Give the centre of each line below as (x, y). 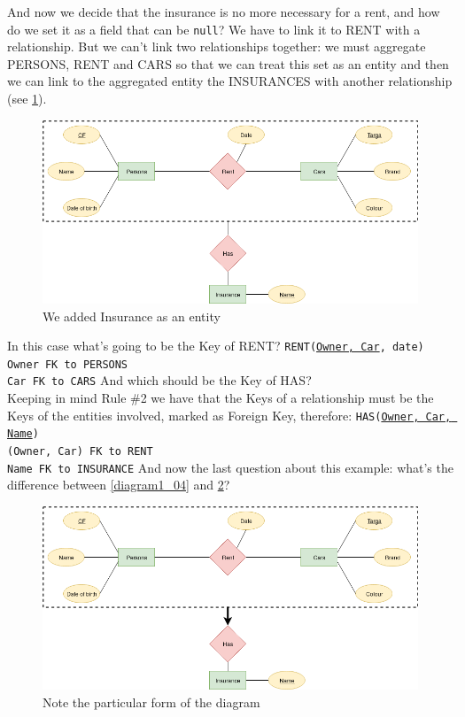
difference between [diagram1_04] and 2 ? (119, 485)
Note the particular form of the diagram (151, 702)
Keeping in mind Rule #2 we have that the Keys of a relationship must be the (221, 398)
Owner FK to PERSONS (68, 364)
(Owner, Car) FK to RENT (80, 452)
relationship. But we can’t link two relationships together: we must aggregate (217, 46)
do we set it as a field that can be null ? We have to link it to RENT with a (214, 29)
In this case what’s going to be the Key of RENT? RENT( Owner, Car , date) (216, 346)
